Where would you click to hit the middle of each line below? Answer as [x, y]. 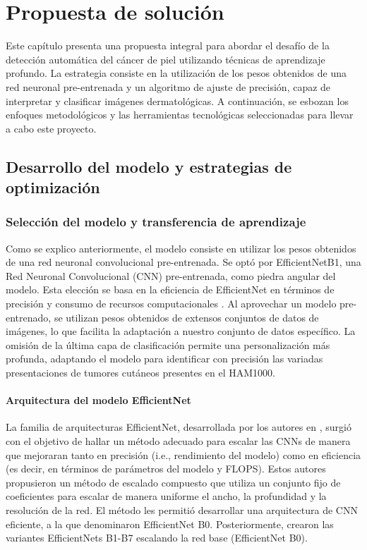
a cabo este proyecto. [51, 128]
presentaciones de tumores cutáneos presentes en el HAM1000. [141, 373]
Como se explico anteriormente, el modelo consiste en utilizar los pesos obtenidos [181, 248]
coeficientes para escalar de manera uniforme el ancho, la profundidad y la [166, 496]
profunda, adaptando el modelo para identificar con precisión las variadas [164, 359]
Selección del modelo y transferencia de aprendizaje [156, 222]
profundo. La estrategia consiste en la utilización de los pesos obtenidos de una [176, 73]
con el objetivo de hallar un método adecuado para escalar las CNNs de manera [178, 441]
